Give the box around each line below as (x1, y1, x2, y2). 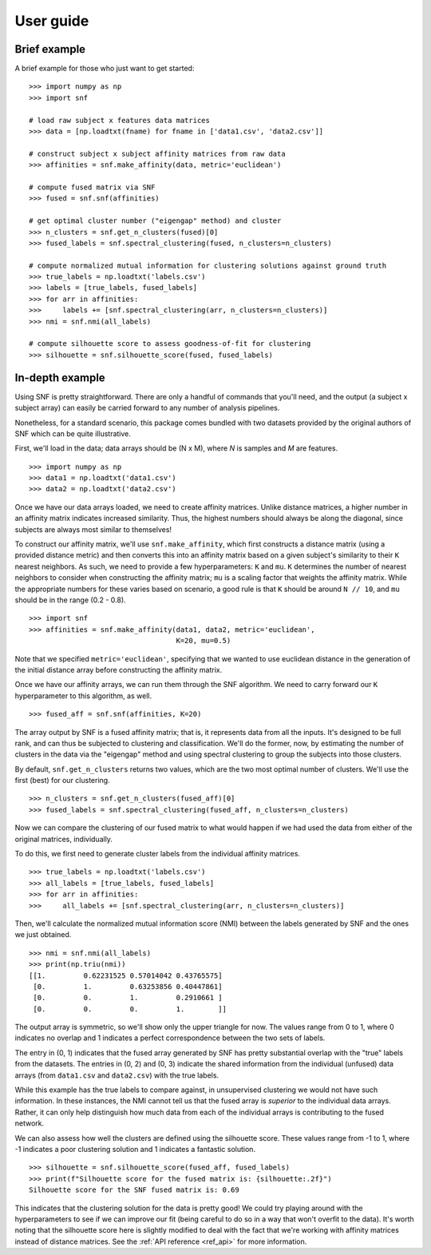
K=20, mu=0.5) (176, 636, 231, 645)
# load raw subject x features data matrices (29, 116, 211, 125)
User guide (14, 12, 89, 30)
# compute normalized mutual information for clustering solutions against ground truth (29, 260, 387, 270)
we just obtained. (14, 930, 72, 939)
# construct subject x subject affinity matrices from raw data (29, 149, 287, 158)
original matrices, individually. (14, 834, 113, 844)
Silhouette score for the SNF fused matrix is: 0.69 (29, 1185, 239, 1194)
